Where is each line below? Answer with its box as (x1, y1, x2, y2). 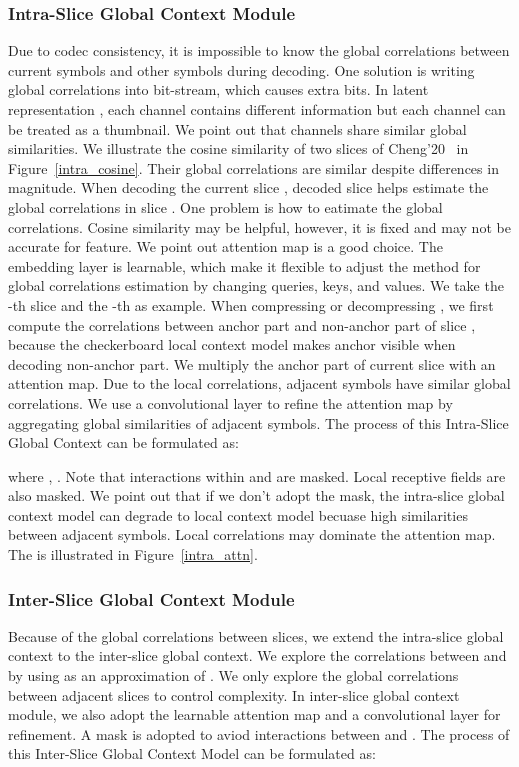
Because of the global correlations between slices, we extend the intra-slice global (8, 625, 504, 646)
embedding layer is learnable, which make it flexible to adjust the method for (8, 255, 481, 276)
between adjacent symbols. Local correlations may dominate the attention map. (8, 524, 496, 545)
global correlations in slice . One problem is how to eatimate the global (8, 196, 443, 217)
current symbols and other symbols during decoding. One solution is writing (8, 59, 475, 80)
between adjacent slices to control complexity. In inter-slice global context (8, 684, 460, 705)
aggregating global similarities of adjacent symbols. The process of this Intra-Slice (8, 412, 509, 433)
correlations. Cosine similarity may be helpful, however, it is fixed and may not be (8, 216, 511, 237)
